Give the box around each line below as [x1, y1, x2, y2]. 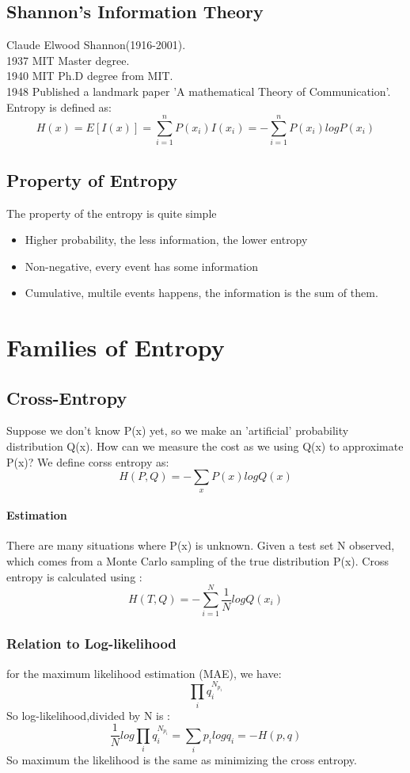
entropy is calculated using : [6, 568, 142, 585]
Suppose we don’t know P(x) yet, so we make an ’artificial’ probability [6, 422, 349, 439]
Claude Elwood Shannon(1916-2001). [6, 36, 186, 53]
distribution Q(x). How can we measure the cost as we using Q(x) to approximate [6, 438, 404, 455]
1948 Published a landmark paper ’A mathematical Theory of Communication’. [6, 82, 391, 99]
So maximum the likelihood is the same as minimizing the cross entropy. [6, 752, 357, 768]
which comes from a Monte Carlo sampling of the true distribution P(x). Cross [6, 553, 389, 569]
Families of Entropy [6, 331, 225, 364]
